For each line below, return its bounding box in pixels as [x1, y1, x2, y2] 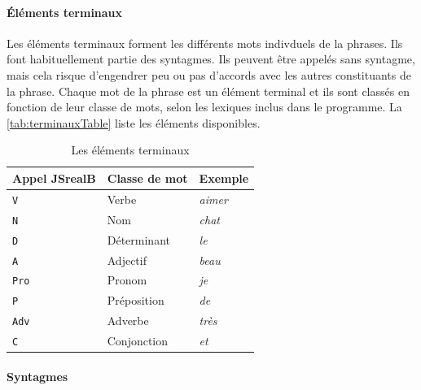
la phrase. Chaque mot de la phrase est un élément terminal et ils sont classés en [7, 82, 410, 99]
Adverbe [107, 312, 149, 329]
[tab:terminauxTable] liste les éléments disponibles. [7, 114, 261, 131]
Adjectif [107, 251, 147, 268]
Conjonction [107, 332, 169, 349]
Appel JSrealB [12, 169, 96, 186]
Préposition [107, 292, 164, 309]
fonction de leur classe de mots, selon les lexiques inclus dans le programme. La [7, 98, 402, 115]
